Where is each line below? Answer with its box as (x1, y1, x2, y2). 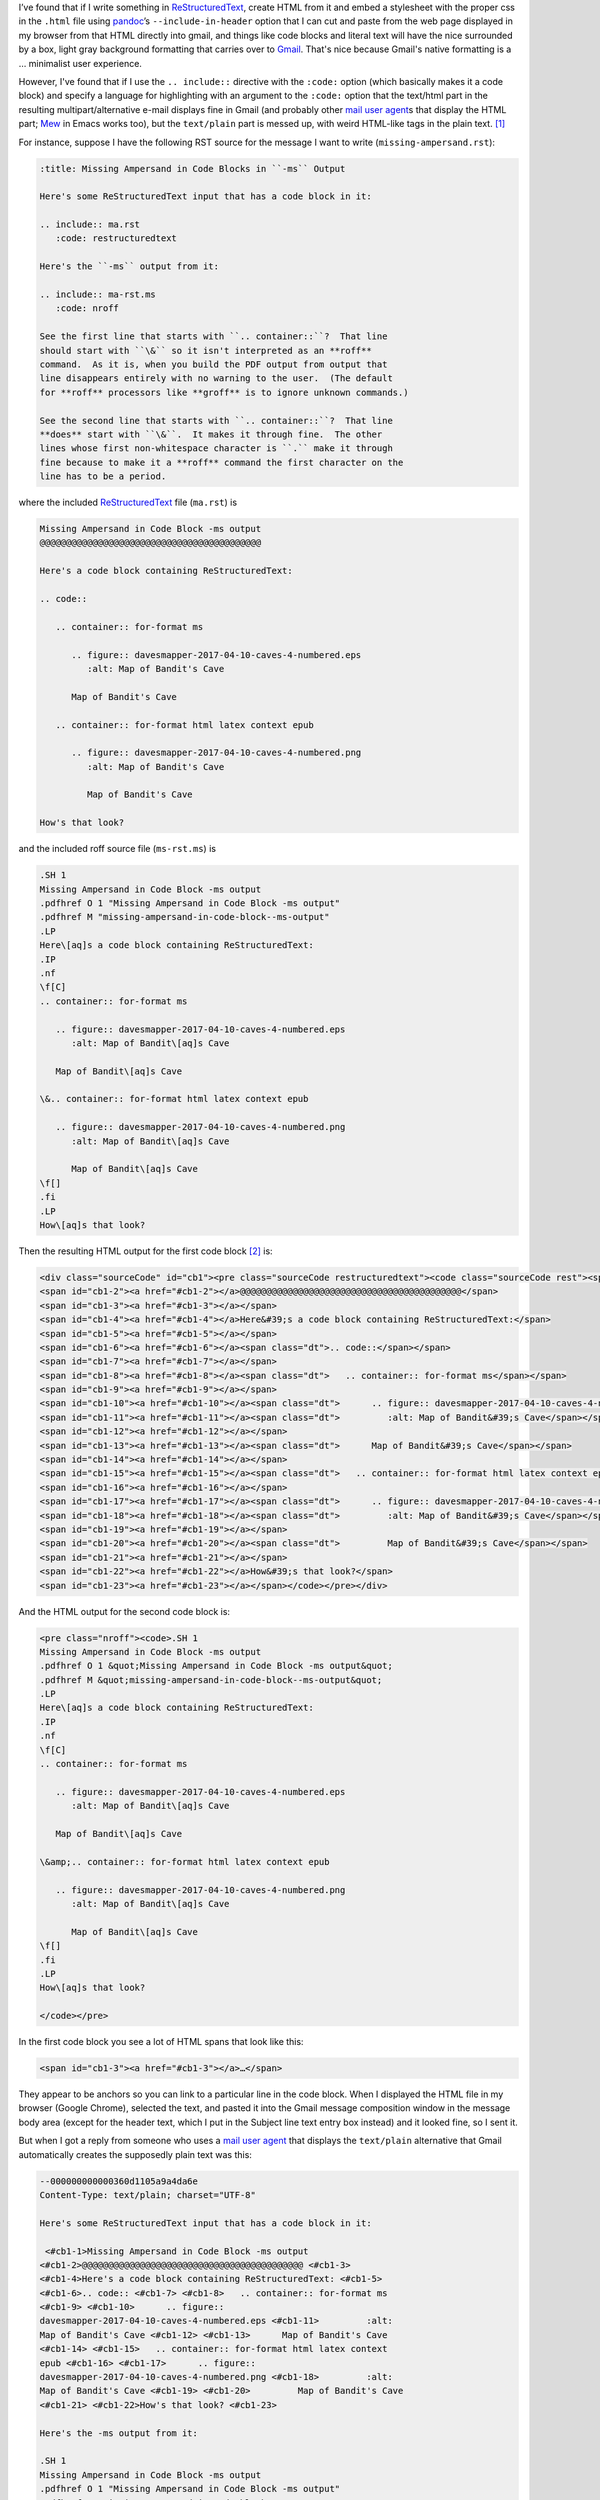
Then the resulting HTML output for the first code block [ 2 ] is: (18, 1245, 274, 1257)
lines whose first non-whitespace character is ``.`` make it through (39, 443, 394, 454)
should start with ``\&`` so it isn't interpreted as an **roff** (39, 345, 372, 356)
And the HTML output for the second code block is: (18, 1605, 230, 1617)
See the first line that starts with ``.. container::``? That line (39, 331, 388, 342)
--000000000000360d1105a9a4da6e (39, 2175, 199, 2187)
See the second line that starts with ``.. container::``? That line (39, 415, 394, 426)
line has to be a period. (39, 471, 167, 482)
